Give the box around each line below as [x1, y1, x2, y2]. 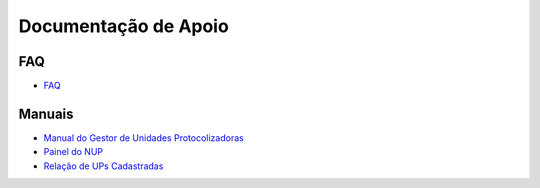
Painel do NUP [43, 146, 104, 158]
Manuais [18, 105, 74, 122]
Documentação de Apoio [18, 15, 229, 37]
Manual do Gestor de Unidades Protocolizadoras [43, 131, 244, 144]
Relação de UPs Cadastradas [43, 160, 164, 172]
